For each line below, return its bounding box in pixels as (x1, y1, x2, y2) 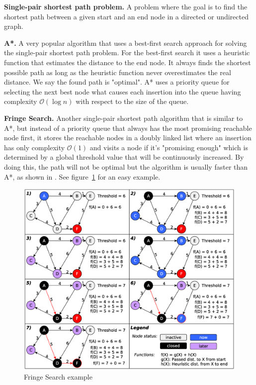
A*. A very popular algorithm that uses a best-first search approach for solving (4, 37, 247, 48)
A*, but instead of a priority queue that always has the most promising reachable (4, 122, 252, 133)
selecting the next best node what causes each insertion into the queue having (4, 86, 241, 96)
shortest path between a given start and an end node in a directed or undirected (4, 11, 249, 21)
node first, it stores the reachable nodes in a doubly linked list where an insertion (4, 132, 252, 143)
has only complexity (4, 142, 65, 152)
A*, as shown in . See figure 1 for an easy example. (4, 171, 161, 182)
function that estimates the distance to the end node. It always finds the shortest (4, 57, 251, 67)
